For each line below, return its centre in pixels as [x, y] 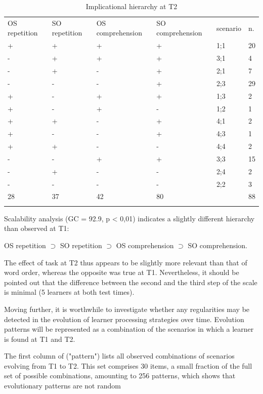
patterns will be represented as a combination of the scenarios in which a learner [129, 329]
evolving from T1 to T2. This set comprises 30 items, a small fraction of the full [128, 365]
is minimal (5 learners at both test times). [69, 292]
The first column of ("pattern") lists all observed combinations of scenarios [119, 356]
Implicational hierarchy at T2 [131, 6]
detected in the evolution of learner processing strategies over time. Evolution [124, 319]
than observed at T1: [37, 228]
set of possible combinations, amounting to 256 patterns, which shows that [120, 376]
